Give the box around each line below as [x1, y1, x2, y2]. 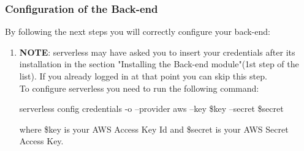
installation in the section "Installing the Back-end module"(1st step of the [19, 57, 299, 70]
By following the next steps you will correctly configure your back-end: [5, 25, 270, 38]
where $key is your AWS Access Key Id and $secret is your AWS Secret [19, 122, 289, 135]
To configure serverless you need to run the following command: [19, 81, 259, 94]
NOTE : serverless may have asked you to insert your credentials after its [19, 45, 295, 58]
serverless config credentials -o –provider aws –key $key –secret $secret [19, 102, 284, 115]
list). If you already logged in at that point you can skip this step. [19, 70, 267, 82]
